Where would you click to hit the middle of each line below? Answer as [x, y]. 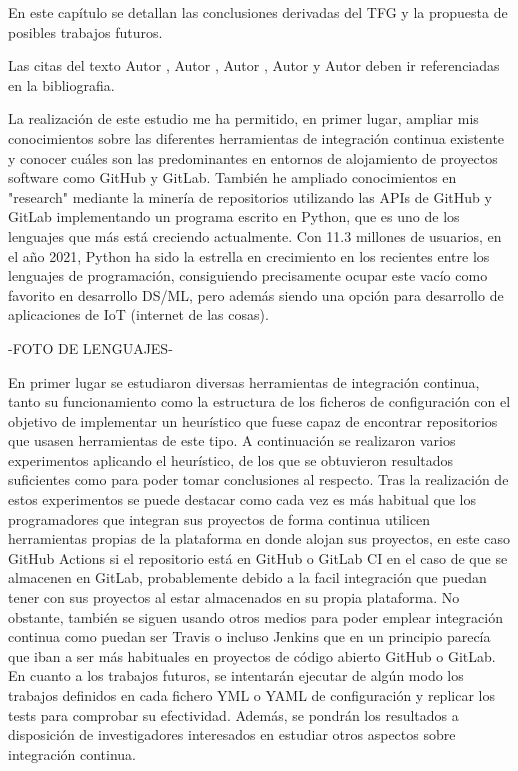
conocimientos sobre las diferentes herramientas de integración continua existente [256, 137]
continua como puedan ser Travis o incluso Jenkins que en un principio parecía [249, 636]
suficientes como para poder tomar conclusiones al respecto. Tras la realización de [258, 479]
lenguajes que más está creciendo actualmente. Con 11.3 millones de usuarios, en [255, 235]
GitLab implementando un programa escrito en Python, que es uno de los [234, 216]
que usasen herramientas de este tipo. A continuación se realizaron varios [232, 440]
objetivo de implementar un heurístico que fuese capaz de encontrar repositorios [253, 420]
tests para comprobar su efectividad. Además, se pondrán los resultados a [233, 714]
